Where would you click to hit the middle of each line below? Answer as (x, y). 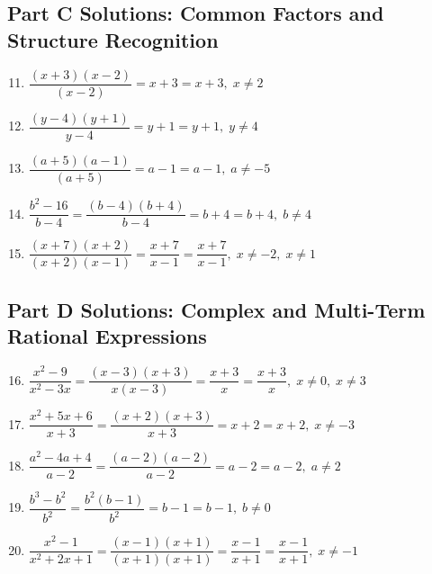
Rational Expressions (107, 336)
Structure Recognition (113, 39)
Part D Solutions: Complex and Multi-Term (216, 309)
